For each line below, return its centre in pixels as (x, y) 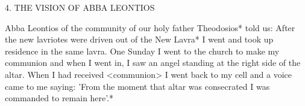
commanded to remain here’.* (59, 98)
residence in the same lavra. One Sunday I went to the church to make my (142, 51)
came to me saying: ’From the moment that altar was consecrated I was (137, 86)
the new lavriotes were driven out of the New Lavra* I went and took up (139, 39)
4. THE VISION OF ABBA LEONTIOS (80, 7)
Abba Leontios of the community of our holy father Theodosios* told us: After (150, 27)
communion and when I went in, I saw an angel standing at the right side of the (153, 63)
